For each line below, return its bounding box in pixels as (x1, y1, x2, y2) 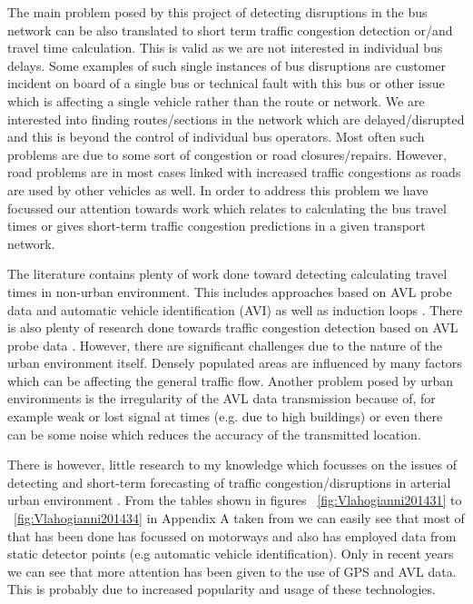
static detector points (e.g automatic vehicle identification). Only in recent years (7, 544, 454, 563)
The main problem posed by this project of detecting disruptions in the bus (7, 3, 428, 21)
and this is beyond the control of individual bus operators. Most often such (7, 127, 425, 146)
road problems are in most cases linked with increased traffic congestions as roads (7, 163, 461, 182)
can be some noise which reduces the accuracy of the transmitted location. (7, 424, 421, 443)
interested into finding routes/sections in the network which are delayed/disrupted (7, 109, 465, 128)
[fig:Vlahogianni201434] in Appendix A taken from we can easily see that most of (14, 509, 465, 528)
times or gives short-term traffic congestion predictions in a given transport (7, 216, 426, 235)
